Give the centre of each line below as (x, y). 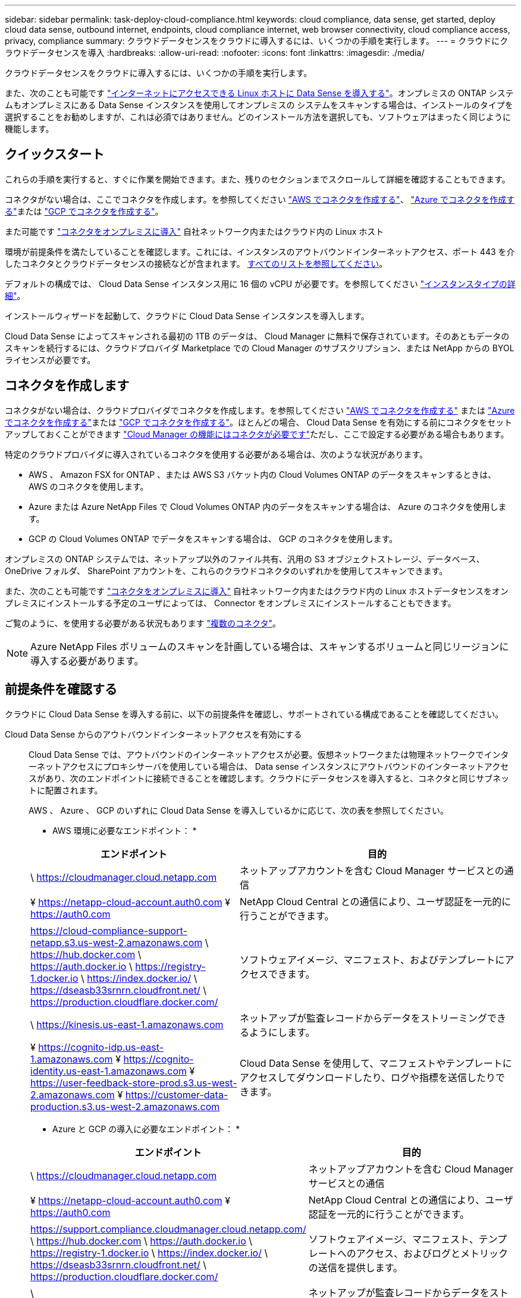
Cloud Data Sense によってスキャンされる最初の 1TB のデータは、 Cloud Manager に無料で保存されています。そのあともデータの (257, 336)
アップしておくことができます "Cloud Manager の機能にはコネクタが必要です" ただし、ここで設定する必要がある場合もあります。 (257, 434)
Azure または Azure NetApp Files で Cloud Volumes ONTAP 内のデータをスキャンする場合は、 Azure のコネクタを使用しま (268, 506)
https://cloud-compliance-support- (109, 930)
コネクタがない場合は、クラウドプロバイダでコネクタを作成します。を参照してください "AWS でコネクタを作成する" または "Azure (260, 410)
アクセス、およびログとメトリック (432, 1253)
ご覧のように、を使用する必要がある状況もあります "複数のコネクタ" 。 (143, 623)
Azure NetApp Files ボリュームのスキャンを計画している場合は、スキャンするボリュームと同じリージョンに (270, 646)
